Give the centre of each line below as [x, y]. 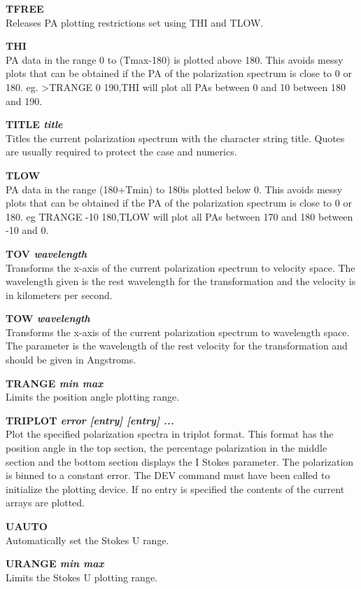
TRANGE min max [55, 383]
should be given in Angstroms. [71, 360]
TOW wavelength [48, 318]
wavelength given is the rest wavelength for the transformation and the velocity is [181, 281]
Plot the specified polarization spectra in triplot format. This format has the [170, 434]
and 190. [24, 101]
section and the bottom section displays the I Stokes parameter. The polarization [180, 461]
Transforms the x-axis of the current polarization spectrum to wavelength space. [178, 332]
